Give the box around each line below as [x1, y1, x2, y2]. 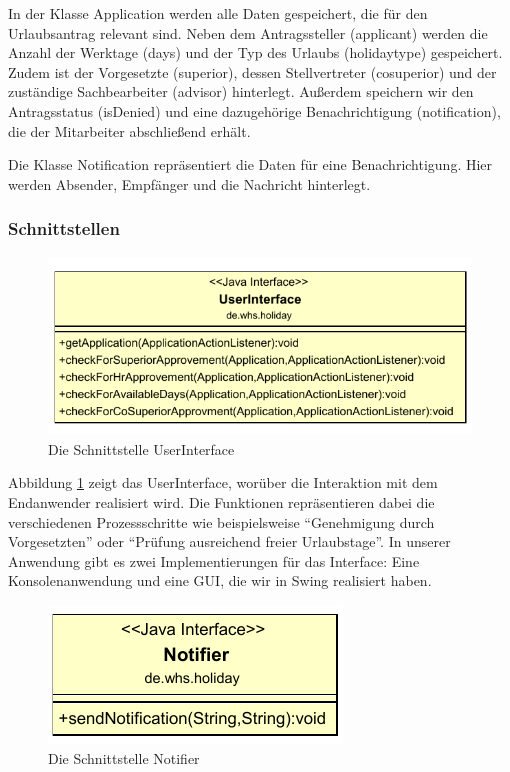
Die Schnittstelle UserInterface [48, 438, 235, 459]
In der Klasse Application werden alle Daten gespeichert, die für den [8, 3, 428, 23]
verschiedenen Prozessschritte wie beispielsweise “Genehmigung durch [8, 511, 435, 532]
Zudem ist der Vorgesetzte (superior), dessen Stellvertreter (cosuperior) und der [8, 61, 497, 82]
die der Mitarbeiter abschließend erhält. [8, 120, 251, 141]
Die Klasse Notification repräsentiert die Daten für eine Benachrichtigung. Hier [8, 154, 493, 175]
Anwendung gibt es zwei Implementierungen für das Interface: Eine [8, 550, 420, 571]
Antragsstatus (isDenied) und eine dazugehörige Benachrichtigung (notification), [8, 100, 501, 121]
